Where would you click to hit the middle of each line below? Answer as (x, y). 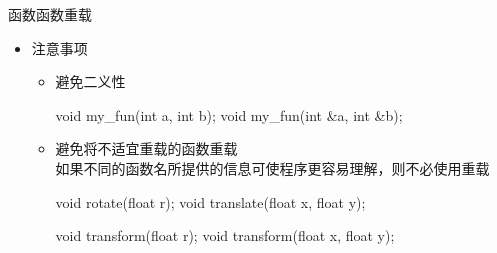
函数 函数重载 (50, 14)
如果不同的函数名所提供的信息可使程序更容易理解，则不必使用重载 (272, 167)
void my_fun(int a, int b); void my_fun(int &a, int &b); (229, 114)
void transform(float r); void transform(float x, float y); (225, 235)
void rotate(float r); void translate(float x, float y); (210, 201)
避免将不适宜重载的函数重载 (146, 148)
